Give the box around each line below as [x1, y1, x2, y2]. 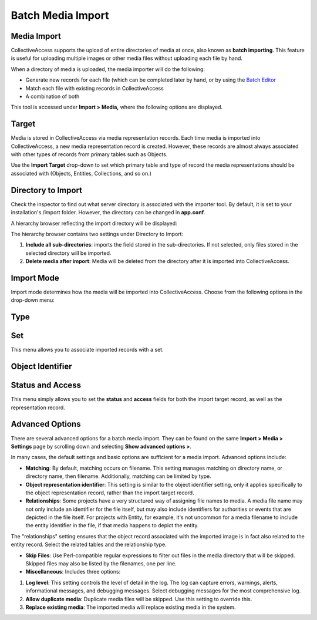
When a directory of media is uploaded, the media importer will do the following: [11, 65, 205, 73]
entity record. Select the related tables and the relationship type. [11, 541, 167, 548]
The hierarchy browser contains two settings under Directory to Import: [11, 230, 184, 237]
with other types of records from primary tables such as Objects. [11, 151, 168, 158]
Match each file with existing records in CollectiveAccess [25, 85, 164, 92]
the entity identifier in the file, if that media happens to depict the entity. [25, 522, 199, 529]
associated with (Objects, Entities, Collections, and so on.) [11, 170, 152, 177]
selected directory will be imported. [25, 250, 112, 257]
